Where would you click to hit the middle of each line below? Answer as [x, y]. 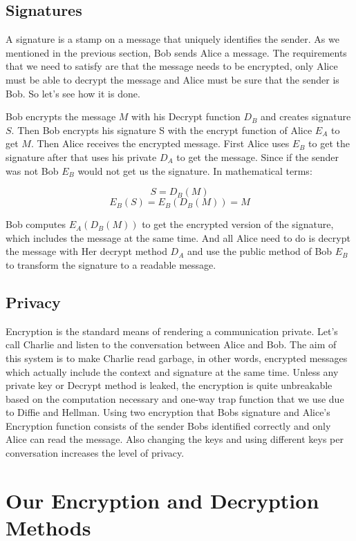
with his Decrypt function [186, 116]
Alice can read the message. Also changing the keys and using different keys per [175, 439]
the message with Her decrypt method [86, 251]
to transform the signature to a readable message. [111, 264]
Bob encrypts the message [61, 116]
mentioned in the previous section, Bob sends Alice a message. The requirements [176, 52]
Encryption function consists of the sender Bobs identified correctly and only [168, 425]
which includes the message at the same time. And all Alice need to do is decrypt [178, 237]
